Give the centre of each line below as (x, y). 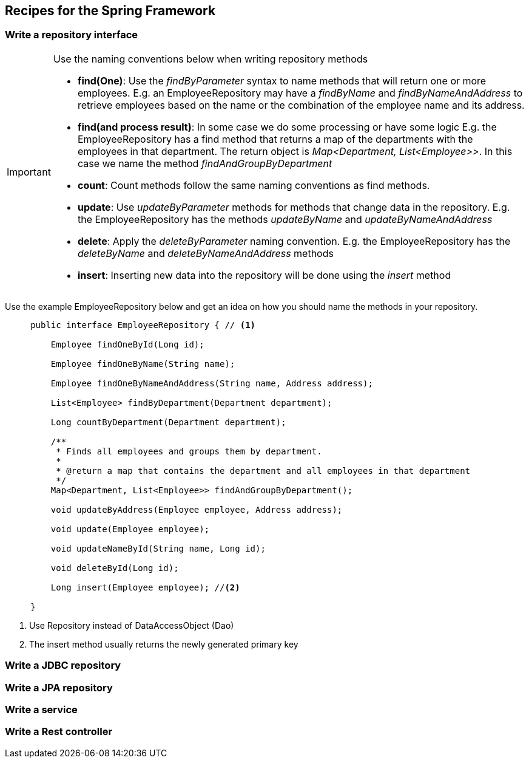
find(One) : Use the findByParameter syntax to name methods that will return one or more (282, 80)
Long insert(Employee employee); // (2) (145, 587)
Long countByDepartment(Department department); (168, 422)
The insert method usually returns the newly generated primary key (164, 644)
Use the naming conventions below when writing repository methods (211, 59)
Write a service (41, 709)
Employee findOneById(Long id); (127, 344)
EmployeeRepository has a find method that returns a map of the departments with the (275, 139)
